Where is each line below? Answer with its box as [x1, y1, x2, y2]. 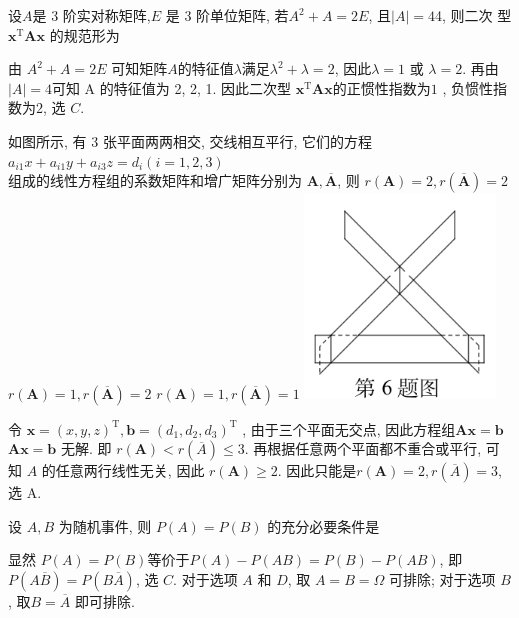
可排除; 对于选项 [388, 569, 496, 590]
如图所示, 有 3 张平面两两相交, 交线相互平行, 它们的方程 [8, 130, 372, 151]
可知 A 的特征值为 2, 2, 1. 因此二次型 [51, 77, 292, 98]
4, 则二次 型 [434, 5, 512, 25]
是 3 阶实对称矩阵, [32, 5, 151, 25]
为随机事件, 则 [58, 515, 152, 536]
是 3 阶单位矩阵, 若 [165, 5, 289, 25]
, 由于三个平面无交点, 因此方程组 [242, 418, 456, 439]
